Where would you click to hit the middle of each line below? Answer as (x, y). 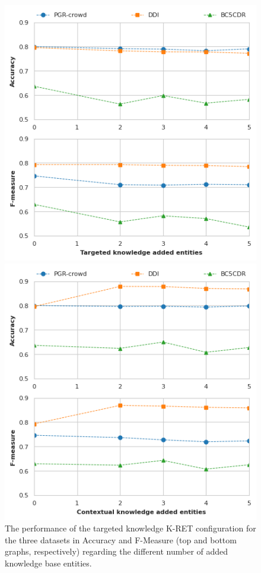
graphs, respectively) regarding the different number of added (117, 551)
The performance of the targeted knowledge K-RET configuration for (130, 528)
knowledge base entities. (48, 563)
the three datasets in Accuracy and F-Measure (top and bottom (121, 539)
